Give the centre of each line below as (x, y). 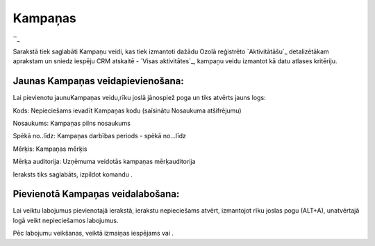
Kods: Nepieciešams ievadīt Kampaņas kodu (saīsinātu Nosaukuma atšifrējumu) (127, 110)
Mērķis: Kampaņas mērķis (50, 149)
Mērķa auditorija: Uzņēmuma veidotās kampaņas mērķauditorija (104, 162)
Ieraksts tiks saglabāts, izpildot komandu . (73, 174)
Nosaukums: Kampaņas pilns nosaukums (72, 123)
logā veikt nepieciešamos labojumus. (66, 220)
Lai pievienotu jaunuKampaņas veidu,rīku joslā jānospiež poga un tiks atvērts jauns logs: (140, 98)
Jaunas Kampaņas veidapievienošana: (98, 81)
